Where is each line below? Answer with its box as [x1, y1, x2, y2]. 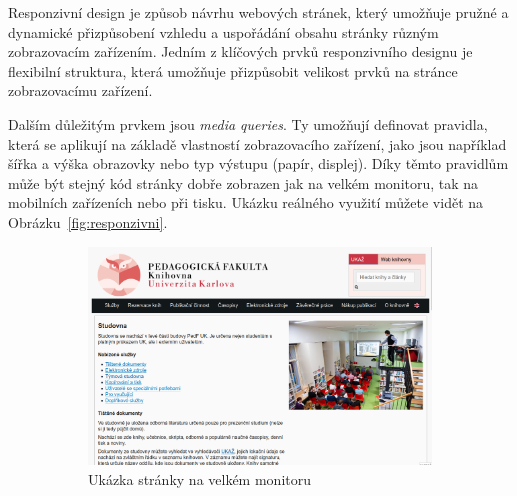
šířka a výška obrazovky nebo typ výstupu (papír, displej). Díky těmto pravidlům [8, 153, 509, 174]
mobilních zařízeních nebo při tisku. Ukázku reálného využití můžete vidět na [8, 192, 484, 213]
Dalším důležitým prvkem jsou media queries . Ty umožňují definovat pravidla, [8, 113, 488, 134]
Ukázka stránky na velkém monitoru [88, 468, 311, 489]
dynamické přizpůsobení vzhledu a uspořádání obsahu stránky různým [8, 21, 439, 42]
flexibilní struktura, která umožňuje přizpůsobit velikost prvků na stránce [8, 60, 458, 81]
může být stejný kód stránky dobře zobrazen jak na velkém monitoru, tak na [8, 172, 479, 193]
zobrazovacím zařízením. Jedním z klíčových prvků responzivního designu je [8, 41, 473, 62]
